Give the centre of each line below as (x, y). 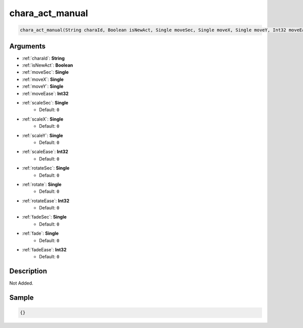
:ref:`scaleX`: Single (43, 119)
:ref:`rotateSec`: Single (46, 168)
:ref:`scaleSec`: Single (45, 102)
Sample (21, 298)
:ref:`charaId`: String (43, 58)
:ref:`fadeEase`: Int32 (44, 250)
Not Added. (21, 283)
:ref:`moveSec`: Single (45, 72)
